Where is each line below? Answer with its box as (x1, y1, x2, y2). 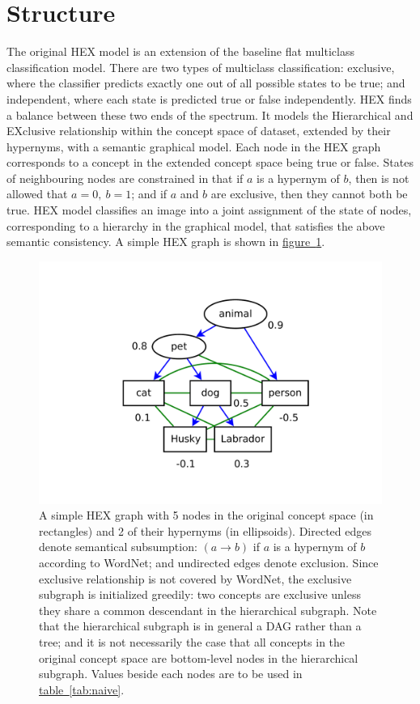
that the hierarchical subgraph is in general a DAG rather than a (39, 617, 362, 634)
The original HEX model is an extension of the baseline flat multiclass (6, 43, 354, 60)
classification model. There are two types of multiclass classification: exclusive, (6, 58, 395, 75)
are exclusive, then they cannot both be (210, 185, 408, 202)
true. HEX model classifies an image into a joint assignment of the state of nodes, (6, 201, 412, 218)
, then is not (348, 169, 409, 186)
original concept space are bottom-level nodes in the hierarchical (39, 649, 358, 666)
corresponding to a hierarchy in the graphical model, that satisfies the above (6, 217, 385, 234)
